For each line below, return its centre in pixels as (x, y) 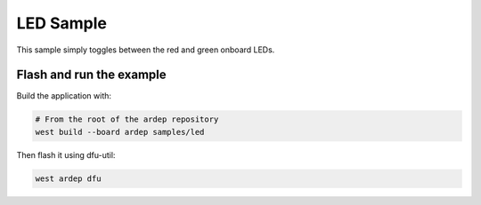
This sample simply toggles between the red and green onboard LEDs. (146, 50)
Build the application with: (64, 96)
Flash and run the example (91, 75)
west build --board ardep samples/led (120, 132)
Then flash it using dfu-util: (66, 154)
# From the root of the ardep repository (127, 119)
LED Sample (61, 23)
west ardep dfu (68, 178)
